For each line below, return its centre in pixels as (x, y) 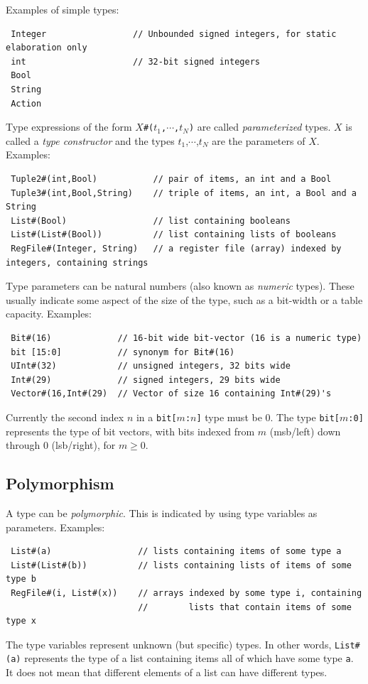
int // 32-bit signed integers (135, 61)
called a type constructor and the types (90, 140)
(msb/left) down (305, 431)
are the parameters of (259, 140)
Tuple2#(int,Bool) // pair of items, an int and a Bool (171, 179)
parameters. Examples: (55, 527)
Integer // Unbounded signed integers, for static (174, 34)
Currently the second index (65, 417)
